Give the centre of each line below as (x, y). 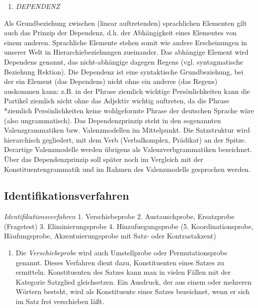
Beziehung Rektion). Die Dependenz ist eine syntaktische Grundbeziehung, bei (124, 71)
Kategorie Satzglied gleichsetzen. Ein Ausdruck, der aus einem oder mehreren (134, 281)
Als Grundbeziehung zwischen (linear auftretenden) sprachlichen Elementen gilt (126, 23)
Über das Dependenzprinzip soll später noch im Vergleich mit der (104, 159)
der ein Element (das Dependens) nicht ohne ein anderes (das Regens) (111, 81)
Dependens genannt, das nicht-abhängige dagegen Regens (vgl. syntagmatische (124, 61)
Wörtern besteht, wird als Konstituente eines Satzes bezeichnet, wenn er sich (133, 291)
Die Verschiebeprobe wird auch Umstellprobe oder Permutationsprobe (122, 253)
